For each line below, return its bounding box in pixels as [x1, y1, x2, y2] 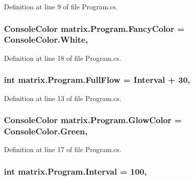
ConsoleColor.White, [4, 33, 88, 46]
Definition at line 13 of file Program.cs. [4, 93, 121, 103]
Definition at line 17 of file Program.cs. [4, 144, 121, 154]
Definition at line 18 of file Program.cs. [4, 52, 121, 63]
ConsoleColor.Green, [4, 125, 88, 137]
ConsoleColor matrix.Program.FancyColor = [4, 22, 185, 34]
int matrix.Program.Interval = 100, [4, 165, 147, 177]
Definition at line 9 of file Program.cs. [4, 1, 118, 11]
